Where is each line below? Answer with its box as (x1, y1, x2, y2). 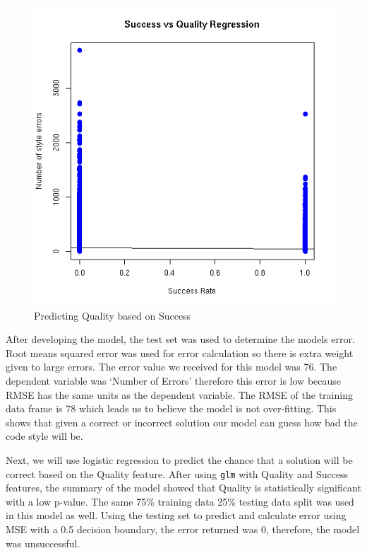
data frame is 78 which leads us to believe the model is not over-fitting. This (6, 401, 337, 416)
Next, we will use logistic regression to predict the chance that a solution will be (6, 452, 353, 467)
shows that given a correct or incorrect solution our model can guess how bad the (6, 414, 358, 429)
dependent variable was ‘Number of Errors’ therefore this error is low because (6, 373, 342, 388)
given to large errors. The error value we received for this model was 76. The (6, 359, 337, 374)
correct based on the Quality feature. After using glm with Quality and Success (6, 466, 349, 481)
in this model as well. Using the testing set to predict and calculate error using (6, 508, 347, 523)
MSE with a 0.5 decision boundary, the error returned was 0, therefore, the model (6, 521, 360, 536)
